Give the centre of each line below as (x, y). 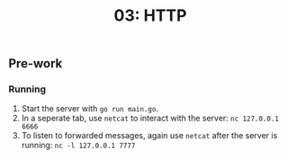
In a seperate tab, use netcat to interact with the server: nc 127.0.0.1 (150, 119)
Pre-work (36, 64)
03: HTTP (150, 16)
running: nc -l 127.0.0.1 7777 (78, 146)
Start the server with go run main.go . (90, 109)
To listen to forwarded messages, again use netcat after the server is (149, 136)
